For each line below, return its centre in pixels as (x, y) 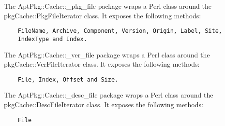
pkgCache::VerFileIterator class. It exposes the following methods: (102, 64)
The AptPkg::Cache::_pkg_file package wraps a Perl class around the (108, 6)
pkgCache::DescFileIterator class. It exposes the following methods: (104, 104)
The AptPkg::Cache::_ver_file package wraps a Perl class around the (107, 54)
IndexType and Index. (52, 39)
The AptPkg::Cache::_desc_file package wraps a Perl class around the (109, 95)
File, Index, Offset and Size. (68, 79)
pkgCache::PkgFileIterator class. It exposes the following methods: (103, 15)
